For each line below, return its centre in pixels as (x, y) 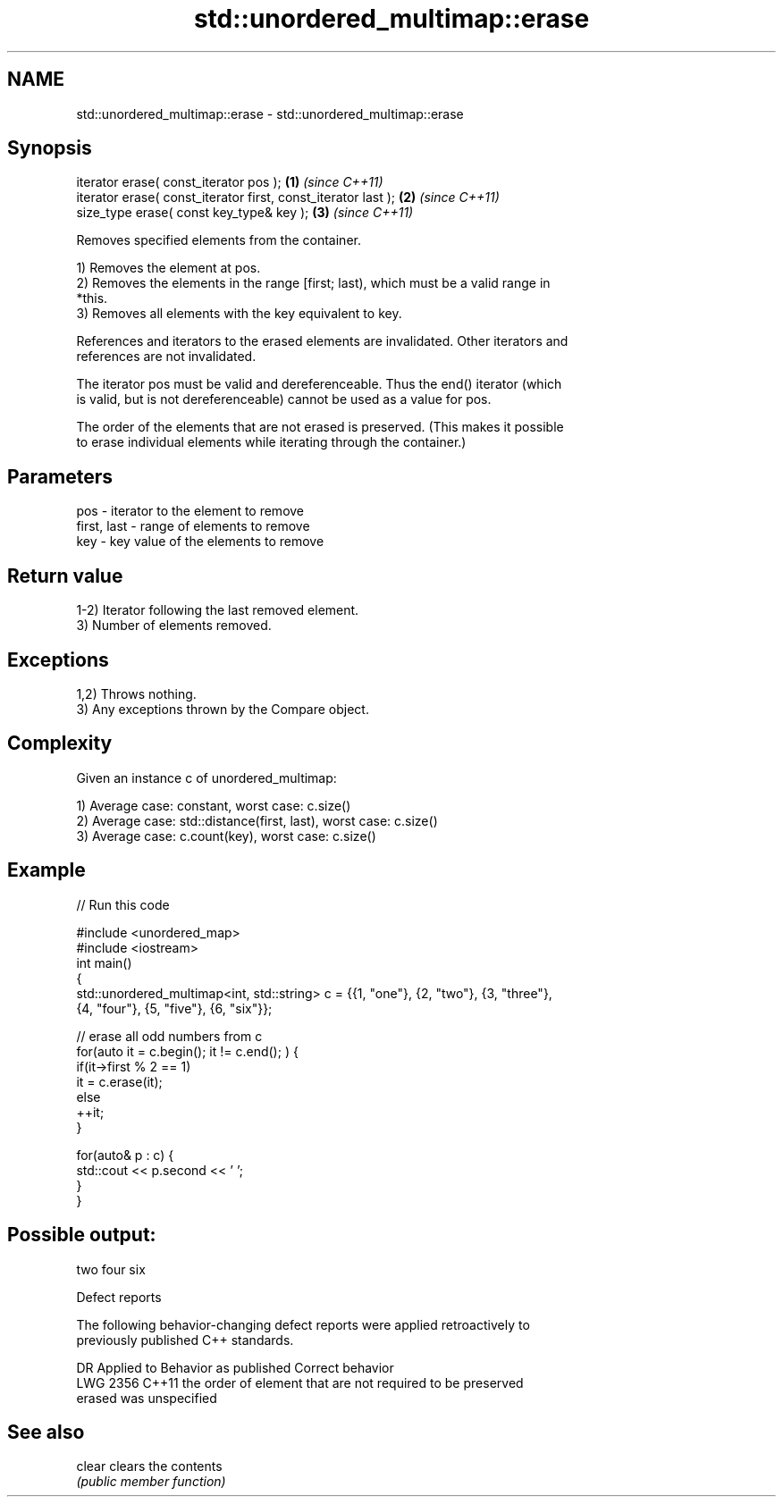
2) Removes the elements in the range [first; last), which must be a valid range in (313, 283)
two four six (111, 1269)
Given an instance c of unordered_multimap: (206, 777)
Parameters (60, 476)
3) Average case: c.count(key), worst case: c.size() (226, 836)
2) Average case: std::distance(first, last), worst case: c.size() (257, 820)
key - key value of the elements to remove (200, 542)
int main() (104, 962)
